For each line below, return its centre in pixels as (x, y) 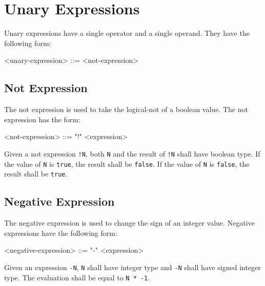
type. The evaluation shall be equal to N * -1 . (77, 277)
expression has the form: (42, 119)
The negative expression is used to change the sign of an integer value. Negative (129, 223)
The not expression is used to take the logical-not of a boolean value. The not (126, 109)
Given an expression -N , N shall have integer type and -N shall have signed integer (132, 267)
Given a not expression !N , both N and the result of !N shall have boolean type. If (132, 153)
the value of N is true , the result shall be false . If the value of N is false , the (127, 163)
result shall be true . (36, 174)
